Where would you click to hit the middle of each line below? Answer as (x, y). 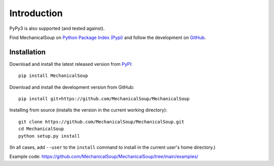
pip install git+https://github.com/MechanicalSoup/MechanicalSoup (104, 99)
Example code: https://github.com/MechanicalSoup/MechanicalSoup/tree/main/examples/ (104, 156)
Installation (27, 52)
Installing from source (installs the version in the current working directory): (88, 110)
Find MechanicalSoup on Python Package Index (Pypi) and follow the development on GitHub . (108, 37)
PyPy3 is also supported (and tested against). (57, 28)
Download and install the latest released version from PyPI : (71, 64)
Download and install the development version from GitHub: (72, 87)
